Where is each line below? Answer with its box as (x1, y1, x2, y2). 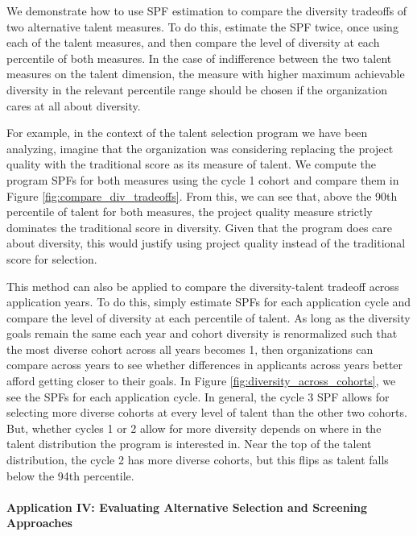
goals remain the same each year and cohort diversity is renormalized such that (6, 325, 398, 342)
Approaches (6, 514, 72, 531)
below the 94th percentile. (6, 467, 134, 484)
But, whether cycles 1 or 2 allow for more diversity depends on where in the (6, 419, 382, 436)
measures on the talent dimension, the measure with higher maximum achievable (6, 65, 405, 82)
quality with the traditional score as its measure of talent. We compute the (6, 156, 376, 172)
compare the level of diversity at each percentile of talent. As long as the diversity (6, 309, 411, 326)
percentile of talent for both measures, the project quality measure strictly (6, 203, 373, 220)
